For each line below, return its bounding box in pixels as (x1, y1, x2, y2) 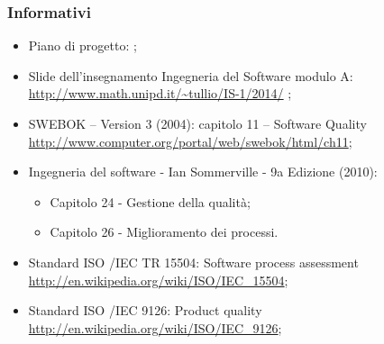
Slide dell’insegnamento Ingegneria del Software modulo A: (28, 66, 353, 85)
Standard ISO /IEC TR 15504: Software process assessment (28, 252, 359, 271)
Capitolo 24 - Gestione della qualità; (50, 192, 251, 211)
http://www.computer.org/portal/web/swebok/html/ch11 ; (28, 131, 352, 150)
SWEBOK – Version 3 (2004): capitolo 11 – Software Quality (28, 114, 367, 132)
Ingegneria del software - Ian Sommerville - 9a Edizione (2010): (28, 162, 378, 181)
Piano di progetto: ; (28, 36, 137, 55)
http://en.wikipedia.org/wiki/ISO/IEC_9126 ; (28, 318, 282, 337)
